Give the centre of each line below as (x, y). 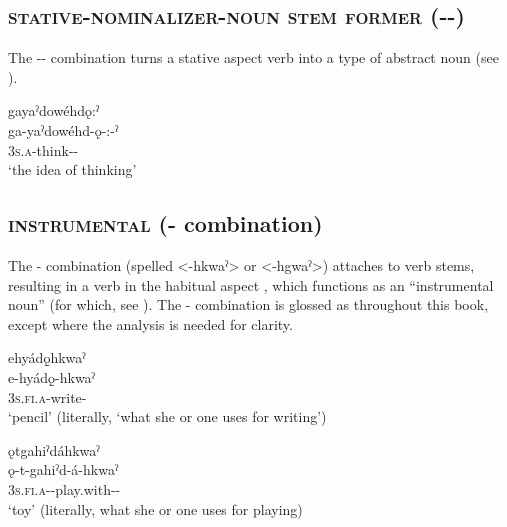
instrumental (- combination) (165, 223)
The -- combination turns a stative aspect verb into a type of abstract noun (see (253, 57)
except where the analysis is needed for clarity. (150, 323)
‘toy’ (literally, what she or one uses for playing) (155, 508)
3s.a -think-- (43, 149)
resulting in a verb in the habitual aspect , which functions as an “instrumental (251, 284)
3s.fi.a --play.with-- (64, 488)
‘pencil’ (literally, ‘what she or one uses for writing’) (167, 416)
